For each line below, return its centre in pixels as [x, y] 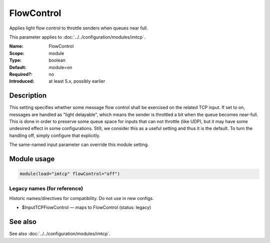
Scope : [17, 53]
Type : [15, 60]
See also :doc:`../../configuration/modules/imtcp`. [60, 234]
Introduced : [22, 81]
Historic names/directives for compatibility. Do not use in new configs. [82, 198]
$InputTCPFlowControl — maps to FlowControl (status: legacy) [86, 207]
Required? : [21, 74]
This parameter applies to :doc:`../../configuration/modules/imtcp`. [77, 37]
